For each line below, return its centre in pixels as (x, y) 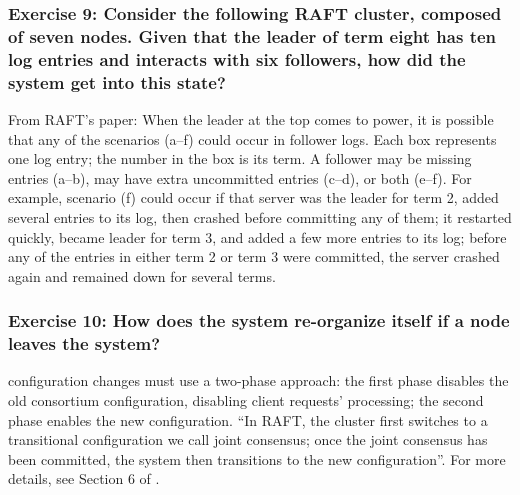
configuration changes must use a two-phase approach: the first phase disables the (258, 380)
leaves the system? (84, 343)
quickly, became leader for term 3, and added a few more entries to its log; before (257, 236)
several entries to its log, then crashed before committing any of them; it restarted (260, 216)
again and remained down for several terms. (142, 275)
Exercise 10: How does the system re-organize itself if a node (259, 320)
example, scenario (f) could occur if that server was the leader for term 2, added (253, 197)
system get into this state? (117, 81)
